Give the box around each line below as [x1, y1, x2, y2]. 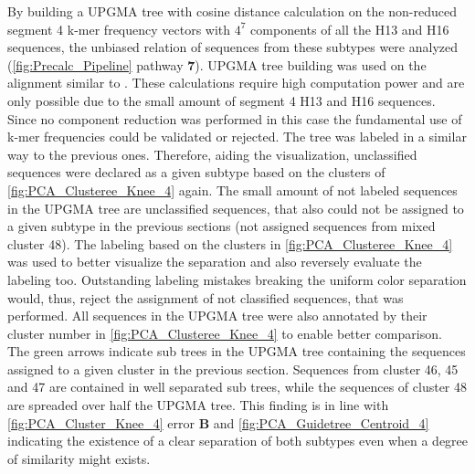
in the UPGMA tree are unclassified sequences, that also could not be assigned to [7, 198, 464, 217]
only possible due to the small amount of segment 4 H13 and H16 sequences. [7, 90, 436, 110]
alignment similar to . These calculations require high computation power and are [7, 73, 465, 92]
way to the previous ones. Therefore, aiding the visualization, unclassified [7, 144, 417, 163]
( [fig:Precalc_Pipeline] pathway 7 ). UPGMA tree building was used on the [7, 55, 427, 74]
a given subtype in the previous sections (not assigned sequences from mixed [7, 216, 436, 236]
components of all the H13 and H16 [250, 19, 449, 38]
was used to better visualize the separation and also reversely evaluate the [7, 252, 422, 271]
